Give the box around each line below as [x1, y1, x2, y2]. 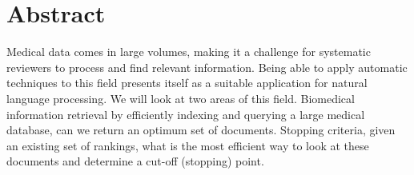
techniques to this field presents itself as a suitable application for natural [6, 74, 368, 91]
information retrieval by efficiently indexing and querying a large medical [6, 105, 365, 122]
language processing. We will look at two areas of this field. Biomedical [6, 89, 355, 106]
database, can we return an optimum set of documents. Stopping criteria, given [6, 121, 396, 138]
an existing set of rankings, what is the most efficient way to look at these [6, 137, 369, 153]
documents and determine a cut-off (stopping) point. [6, 153, 264, 169]
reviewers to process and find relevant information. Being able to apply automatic [6, 58, 408, 75]
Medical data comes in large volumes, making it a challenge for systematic [6, 43, 371, 60]
